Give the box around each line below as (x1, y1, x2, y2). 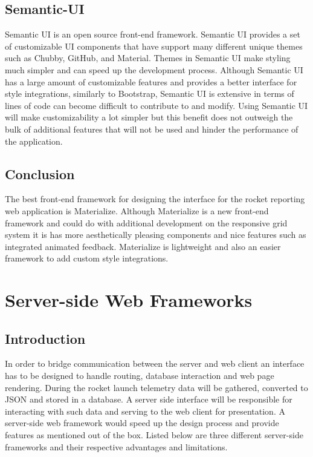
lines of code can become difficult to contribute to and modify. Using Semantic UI (5, 99, 308, 111)
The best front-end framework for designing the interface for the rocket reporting (5, 192, 305, 205)
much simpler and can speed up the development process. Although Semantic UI (5, 63, 303, 76)
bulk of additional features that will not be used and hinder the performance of (5, 122, 298, 135)
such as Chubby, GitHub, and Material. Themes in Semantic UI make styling (5, 51, 291, 64)
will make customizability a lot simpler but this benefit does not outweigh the (5, 111, 293, 123)
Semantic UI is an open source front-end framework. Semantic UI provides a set (5, 28, 300, 41)
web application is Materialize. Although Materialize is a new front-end (5, 204, 269, 217)
